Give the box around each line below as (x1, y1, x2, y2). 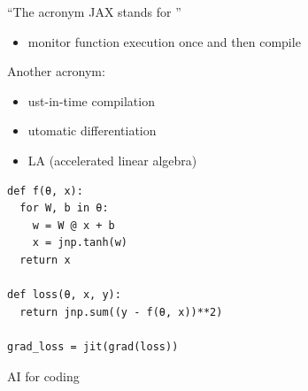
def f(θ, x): (7, 184, 83, 197)
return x (19, 253, 71, 266)
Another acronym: (7, 62, 105, 80)
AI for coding (7, 366, 80, 385)
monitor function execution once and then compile (27, 32, 301, 50)
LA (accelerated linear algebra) (27, 150, 197, 169)
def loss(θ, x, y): (7, 288, 121, 302)
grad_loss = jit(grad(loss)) (7, 340, 179, 353)
